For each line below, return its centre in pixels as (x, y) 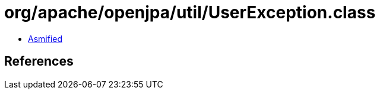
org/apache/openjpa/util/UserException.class (190, 12)
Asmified (45, 38)
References (39, 61)
